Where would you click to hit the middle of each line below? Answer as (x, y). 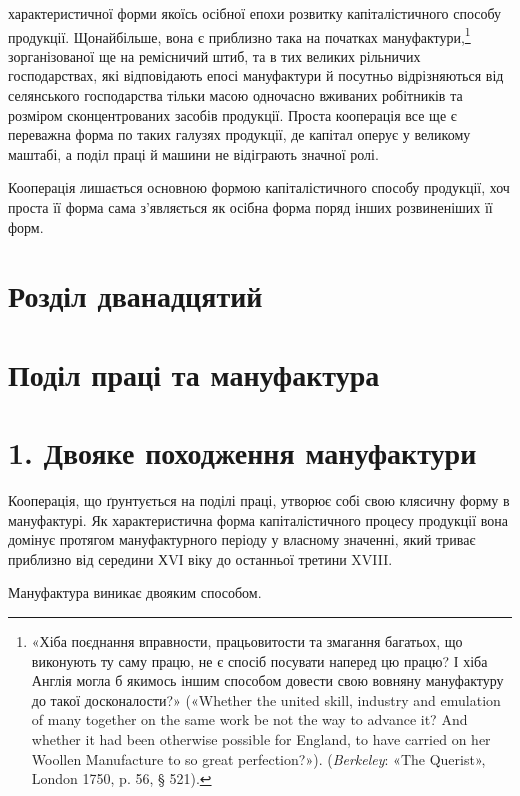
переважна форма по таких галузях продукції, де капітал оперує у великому (239, 134)
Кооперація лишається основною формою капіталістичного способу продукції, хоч (259, 187)
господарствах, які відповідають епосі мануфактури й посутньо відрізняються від (256, 75)
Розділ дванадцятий (135, 295)
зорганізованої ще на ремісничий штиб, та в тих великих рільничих (214, 55)
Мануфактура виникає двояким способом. (135, 592)
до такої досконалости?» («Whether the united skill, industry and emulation (266, 699)
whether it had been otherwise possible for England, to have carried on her (261, 739)
